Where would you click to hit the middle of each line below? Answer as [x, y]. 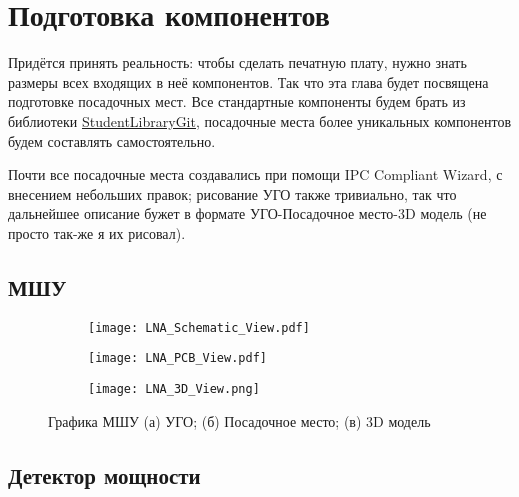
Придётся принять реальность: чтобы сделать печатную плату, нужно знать [237, 62]
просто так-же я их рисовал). [97, 232]
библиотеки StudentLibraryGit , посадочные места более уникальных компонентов [260, 120]
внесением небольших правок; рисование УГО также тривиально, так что [232, 193]
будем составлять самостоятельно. [112, 140]
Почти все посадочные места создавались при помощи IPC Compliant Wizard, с [255, 174]
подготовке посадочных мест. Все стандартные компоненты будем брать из [237, 101]
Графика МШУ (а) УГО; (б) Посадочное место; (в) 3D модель [239, 420]
